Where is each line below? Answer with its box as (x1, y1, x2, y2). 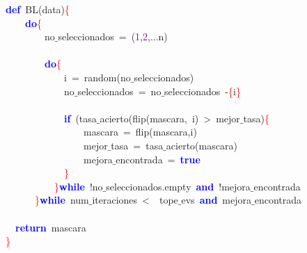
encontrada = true (116, 152, 200, 166)
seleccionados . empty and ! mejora (106, 179, 251, 193)
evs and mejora (181, 193, 251, 207)
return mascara (15, 220, 86, 234)
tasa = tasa (111, 138, 164, 152)
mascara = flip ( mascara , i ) (83, 124, 197, 139)
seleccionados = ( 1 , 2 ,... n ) (58, 29, 168, 44)
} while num (35, 193, 89, 207)
